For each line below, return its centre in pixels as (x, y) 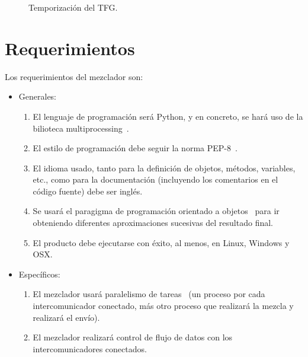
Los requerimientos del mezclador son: (74, 76)
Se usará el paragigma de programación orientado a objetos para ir (156, 211)
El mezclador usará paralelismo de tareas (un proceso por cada (149, 294)
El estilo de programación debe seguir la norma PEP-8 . (135, 148)
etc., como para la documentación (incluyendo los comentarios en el (155, 179)
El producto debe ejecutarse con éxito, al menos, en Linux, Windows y (161, 242)
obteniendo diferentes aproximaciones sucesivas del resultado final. (153, 223)
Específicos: (39, 274)
